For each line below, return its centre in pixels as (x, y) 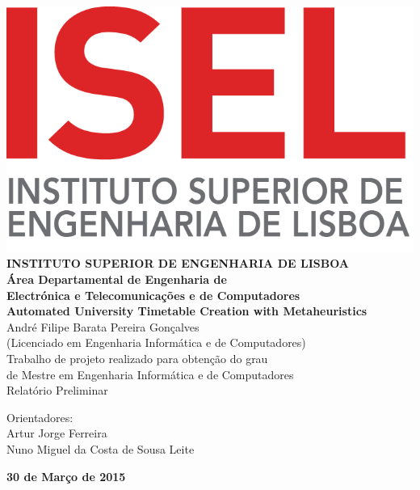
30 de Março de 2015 (66, 476)
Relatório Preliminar (57, 390)
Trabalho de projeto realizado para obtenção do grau (137, 358)
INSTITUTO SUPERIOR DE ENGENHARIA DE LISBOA (178, 263)
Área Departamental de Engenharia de (117, 279)
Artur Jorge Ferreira (57, 433)
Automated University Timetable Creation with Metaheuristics (187, 311)
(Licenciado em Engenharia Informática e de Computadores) (156, 342)
